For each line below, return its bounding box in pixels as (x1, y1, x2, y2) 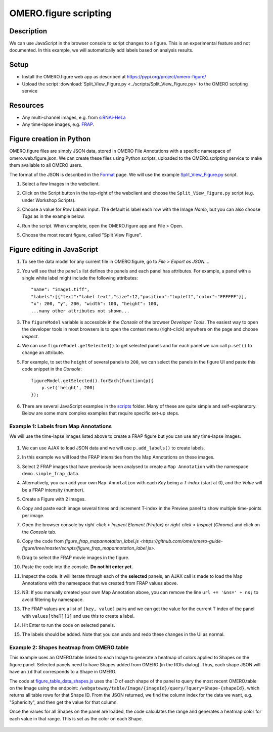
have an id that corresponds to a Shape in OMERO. (9, 669, 117, 675)
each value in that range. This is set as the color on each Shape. (9, 715, 143, 721)
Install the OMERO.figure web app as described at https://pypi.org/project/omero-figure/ (22, 74, 206, 80)
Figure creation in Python (9, 134, 91, 144)
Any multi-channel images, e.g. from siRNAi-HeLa (22, 114, 126, 121)
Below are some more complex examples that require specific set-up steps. (22, 410, 179, 417)
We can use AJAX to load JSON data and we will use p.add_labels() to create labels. (22, 445, 205, 451)
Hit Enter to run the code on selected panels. (22, 622, 116, 628)
